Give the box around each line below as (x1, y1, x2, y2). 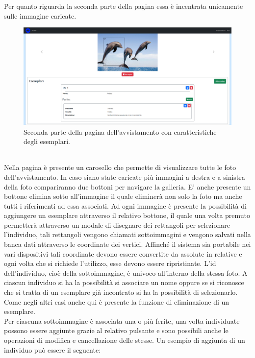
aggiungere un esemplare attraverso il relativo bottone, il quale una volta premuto (4, 210, 251, 220)
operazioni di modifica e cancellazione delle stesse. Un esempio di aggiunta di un (4, 335, 245, 345)
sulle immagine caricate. (4, 10, 76, 21)
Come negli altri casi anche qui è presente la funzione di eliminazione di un (4, 296, 229, 307)
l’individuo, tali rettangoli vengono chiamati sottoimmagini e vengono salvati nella (4, 229, 251, 239)
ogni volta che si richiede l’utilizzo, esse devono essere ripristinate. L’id (4, 258, 216, 268)
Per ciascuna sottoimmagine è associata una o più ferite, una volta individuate (4, 315, 240, 326)
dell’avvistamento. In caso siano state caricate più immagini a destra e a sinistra (4, 171, 245, 182)
